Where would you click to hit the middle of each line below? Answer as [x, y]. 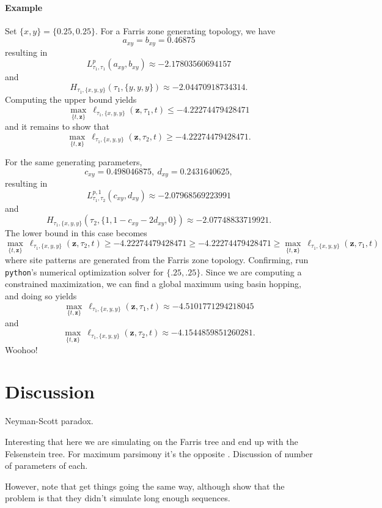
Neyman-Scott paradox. [49, 421]
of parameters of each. [46, 465]
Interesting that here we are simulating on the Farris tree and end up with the [152, 441]
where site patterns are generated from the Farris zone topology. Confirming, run [157, 260]
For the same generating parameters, [74, 162]
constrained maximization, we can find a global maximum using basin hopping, [153, 284]
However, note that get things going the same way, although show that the [145, 486]
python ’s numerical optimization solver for [84, 271]
